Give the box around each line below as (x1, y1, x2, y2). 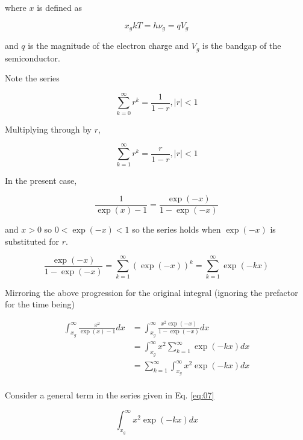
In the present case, (5, 174, 77, 186)
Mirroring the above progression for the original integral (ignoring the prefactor (5, 286, 298, 298)
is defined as (37, 1, 82, 13)
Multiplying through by (5, 122, 92, 135)
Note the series (5, 72, 60, 84)
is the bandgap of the (202, 39, 281, 52)
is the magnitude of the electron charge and (28, 39, 189, 52)
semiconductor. (5, 51, 60, 64)
